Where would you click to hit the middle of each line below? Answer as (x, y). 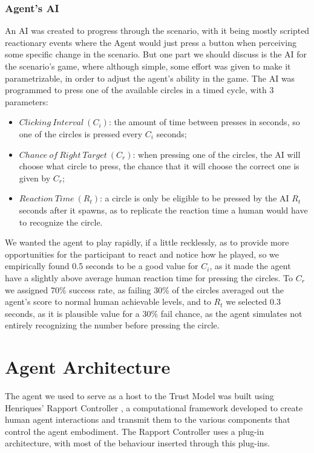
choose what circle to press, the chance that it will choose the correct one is (159, 166)
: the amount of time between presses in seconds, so (204, 122)
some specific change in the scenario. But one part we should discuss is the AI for (156, 54)
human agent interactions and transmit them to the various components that (148, 419)
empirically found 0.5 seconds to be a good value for (102, 266)
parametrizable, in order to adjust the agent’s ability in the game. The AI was (150, 78)
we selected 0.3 (253, 301)
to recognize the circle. (61, 222)
